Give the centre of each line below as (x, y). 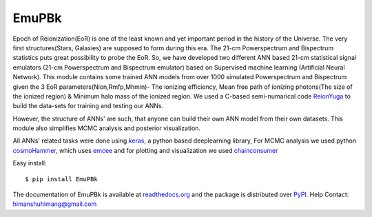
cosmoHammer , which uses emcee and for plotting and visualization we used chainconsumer (145, 150)
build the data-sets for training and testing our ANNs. (88, 106)
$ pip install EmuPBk (61, 179)
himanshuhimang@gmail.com (55, 204)
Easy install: (30, 163)
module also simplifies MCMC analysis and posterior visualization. (107, 128)
